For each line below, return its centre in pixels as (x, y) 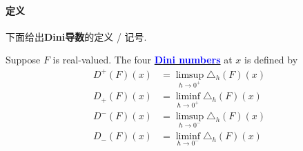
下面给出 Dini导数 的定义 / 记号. (76, 36)
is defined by (271, 60)
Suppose (23, 60)
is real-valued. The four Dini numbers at (143, 60)
